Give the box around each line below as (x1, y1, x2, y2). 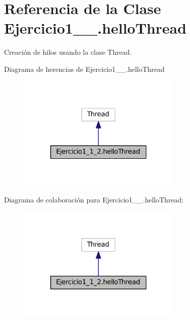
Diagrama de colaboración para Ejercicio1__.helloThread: (4, 194, 184, 204)
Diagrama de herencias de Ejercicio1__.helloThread (4, 63, 165, 74)
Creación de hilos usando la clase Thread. (4, 47, 132, 57)
